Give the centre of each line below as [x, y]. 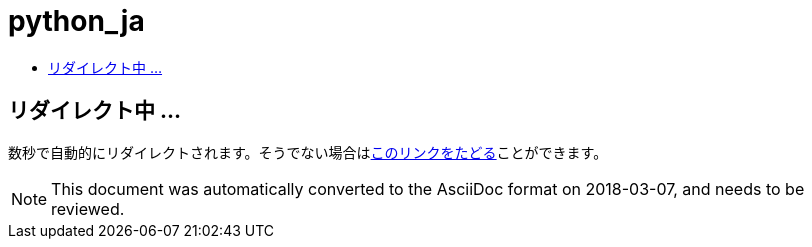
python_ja [76, 21]
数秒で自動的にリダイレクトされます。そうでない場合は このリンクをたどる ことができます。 [308, 152]
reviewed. [88, 208]
